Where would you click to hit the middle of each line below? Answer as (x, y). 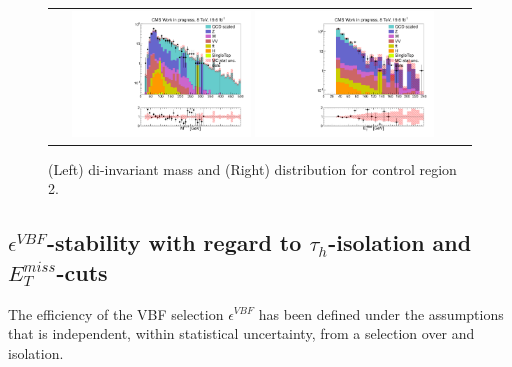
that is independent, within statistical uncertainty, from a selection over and (241, 333)
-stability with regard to (174, 242)
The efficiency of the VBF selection (116, 313)
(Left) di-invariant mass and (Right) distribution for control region (252, 168)
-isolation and (400, 242)
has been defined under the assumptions (381, 313)
